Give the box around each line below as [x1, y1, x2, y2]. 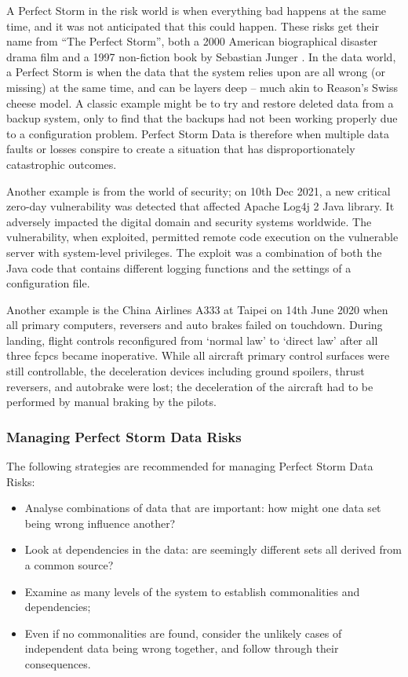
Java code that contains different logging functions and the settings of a [6, 259, 352, 276]
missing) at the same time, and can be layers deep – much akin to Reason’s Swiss [6, 79, 398, 95]
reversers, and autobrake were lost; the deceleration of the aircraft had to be [6, 378, 373, 394]
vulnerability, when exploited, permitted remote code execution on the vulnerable [6, 229, 399, 245]
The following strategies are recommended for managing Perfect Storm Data [6, 458, 373, 474]
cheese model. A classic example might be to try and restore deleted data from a [6, 94, 394, 111]
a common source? [24, 557, 114, 573]
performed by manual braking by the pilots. [6, 393, 217, 410]
